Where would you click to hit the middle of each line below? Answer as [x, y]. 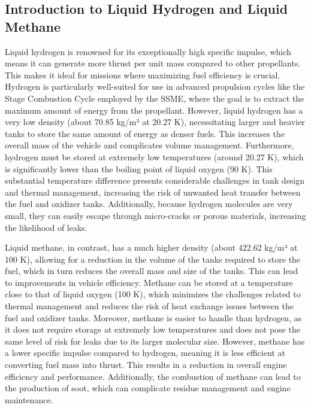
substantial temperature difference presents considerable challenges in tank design [155, 180]
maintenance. [29, 399]
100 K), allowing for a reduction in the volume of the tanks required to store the [153, 259]
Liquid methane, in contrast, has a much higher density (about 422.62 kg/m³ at [151, 247]
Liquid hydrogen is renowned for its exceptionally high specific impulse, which [148, 51]
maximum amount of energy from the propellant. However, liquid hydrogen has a [154, 110]
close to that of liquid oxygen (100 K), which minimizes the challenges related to [153, 294]
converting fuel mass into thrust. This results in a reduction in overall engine [146, 365]
